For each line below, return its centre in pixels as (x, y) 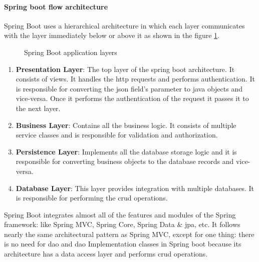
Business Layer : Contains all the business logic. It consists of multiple (126, 125)
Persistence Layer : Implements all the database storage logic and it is (126, 151)
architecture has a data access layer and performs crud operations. (106, 254)
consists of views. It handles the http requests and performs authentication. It (135, 79)
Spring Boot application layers (71, 52)
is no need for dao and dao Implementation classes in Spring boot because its (123, 244)
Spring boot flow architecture (56, 6)
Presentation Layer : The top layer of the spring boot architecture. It (125, 69)
